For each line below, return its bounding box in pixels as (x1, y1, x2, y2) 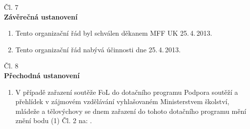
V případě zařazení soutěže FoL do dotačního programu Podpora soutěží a (15, 86, 238, 97)
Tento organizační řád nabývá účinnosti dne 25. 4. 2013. (15, 44, 181, 54)
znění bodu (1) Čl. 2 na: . (15, 115, 92, 126)
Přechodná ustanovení (4, 70, 80, 80)
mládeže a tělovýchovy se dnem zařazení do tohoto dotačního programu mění (15, 106, 247, 116)
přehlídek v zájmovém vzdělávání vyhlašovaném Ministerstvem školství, (15, 96, 229, 107)
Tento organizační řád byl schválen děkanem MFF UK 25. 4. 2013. (15, 28, 212, 38)
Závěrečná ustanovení (4, 11, 78, 21)
